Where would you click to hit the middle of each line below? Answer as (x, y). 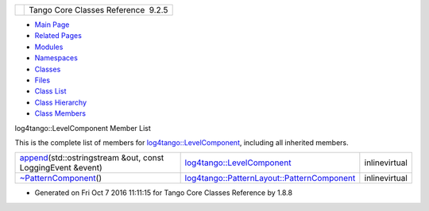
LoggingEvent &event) (61, 168)
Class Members (60, 113)
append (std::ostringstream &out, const (92, 158)
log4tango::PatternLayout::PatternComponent (270, 178)
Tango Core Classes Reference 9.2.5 (99, 10)
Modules (49, 47)
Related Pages (58, 36)
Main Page (52, 25)
